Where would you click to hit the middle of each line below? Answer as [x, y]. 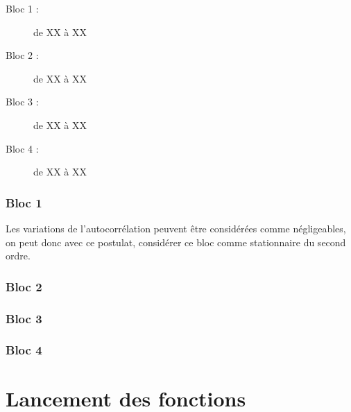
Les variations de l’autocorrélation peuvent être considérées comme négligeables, [176, 228]
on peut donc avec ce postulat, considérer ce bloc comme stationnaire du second [176, 242]
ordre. [18, 256]
